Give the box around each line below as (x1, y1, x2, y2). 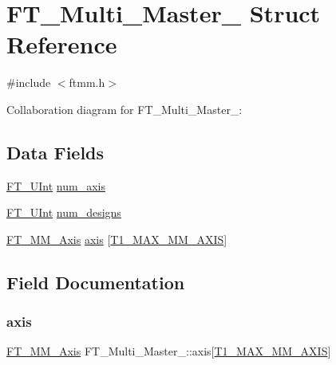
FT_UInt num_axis (6, 177, 105, 194)
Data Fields (6, 139, 105, 164)
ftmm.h (69, 74, 105, 91)
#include (6, 74, 51, 91)
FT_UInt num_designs (6, 204, 121, 221)
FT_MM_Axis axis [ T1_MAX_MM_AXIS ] (6, 230, 227, 247)
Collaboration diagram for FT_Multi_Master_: (6, 100, 243, 117)
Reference (6, 28, 117, 61)
